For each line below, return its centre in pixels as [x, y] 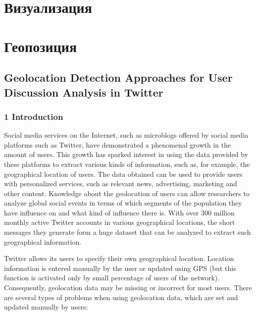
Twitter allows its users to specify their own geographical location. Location [119, 258]
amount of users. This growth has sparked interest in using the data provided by [126, 154]
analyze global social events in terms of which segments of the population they [123, 203]
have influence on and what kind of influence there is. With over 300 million [119, 212]
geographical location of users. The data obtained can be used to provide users [123, 174]
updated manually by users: [46, 307]
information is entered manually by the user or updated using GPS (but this [120, 268]
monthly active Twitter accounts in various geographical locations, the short [120, 222]
